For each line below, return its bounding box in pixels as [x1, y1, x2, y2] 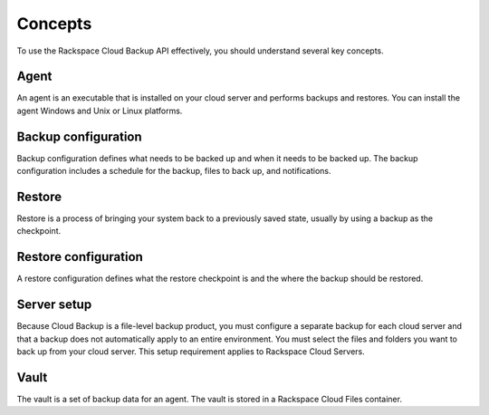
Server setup [16, 297, 92, 313]
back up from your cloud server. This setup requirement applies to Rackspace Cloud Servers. [16, 346, 366, 357]
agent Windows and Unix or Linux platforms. [16, 105, 183, 116]
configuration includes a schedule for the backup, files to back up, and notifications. [16, 166, 331, 177]
